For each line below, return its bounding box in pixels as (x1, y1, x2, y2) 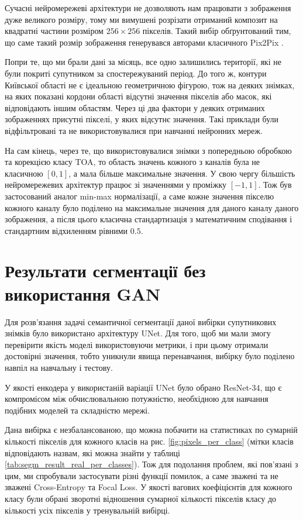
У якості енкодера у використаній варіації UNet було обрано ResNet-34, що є (5, 381, 282, 393)
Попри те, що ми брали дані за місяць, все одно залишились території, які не (5, 56, 281, 68)
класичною (5, 167, 43, 179)
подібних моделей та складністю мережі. (5, 404, 150, 416)
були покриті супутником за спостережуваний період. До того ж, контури (5, 67, 267, 79)
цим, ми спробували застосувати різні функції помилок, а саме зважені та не (5, 469, 278, 481)
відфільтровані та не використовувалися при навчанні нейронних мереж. (5, 124, 263, 136)
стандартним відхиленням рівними (5, 224, 128, 236)
